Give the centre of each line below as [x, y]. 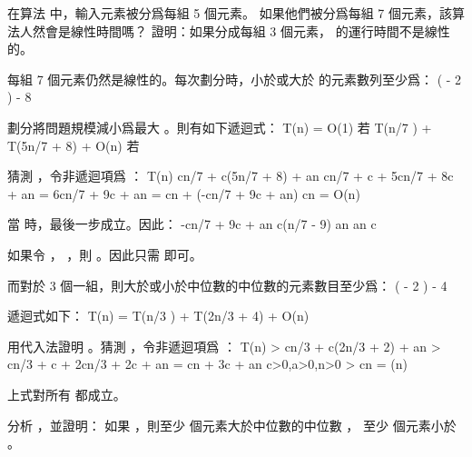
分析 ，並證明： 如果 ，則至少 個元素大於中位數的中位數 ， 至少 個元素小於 [232, 425]
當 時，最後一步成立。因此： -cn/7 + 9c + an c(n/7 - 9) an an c [192, 224]
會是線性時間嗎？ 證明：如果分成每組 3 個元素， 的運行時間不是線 [241, 30]
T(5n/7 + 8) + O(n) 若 [74, 145]
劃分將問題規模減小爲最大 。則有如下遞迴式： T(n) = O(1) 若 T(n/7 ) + [220, 127]
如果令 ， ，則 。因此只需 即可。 [105, 254]
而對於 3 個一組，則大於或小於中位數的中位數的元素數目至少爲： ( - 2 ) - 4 [227, 285]
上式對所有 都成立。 [67, 394]
